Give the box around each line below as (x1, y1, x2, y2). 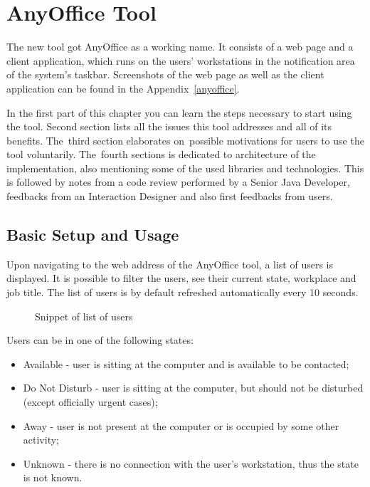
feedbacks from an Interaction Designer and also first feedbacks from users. (6, 189, 333, 204)
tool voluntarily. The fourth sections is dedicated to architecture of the (6, 147, 316, 162)
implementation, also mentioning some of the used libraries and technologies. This (6, 160, 364, 175)
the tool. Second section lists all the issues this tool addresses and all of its (6, 119, 332, 134)
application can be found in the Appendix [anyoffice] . (6, 80, 240, 95)
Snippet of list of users (35, 308, 133, 323)
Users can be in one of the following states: (6, 332, 194, 347)
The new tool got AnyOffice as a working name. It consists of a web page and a (6, 39, 354, 54)
